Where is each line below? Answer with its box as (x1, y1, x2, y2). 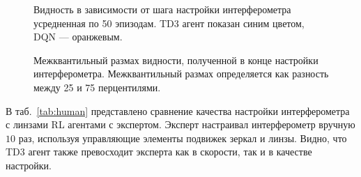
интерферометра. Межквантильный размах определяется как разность (33, 66, 329, 81)
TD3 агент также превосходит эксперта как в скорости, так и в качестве (6, 144, 312, 159)
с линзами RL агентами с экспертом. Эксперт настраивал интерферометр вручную (6, 117, 355, 132)
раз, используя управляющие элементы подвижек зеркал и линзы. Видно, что (18, 130, 347, 145)
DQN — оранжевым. (33, 29, 123, 44)
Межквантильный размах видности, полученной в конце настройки (33, 52, 318, 67)
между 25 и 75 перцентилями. (33, 79, 161, 94)
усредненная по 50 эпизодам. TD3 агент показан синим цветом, (33, 15, 305, 30)
